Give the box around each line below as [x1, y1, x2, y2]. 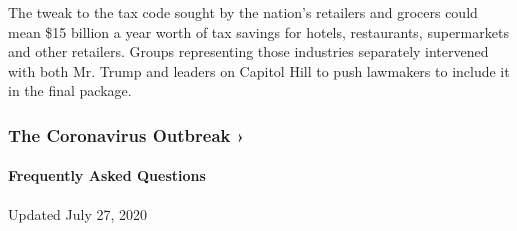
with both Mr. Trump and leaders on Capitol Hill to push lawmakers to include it [8, 60, 510, 81]
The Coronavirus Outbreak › [8, 122, 245, 147]
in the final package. [8, 80, 132, 101]
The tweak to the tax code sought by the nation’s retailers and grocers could [8, 2, 478, 22]
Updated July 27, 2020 [8, 203, 148, 224]
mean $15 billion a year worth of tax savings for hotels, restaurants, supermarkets [8, 21, 509, 42]
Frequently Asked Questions [8, 165, 206, 186]
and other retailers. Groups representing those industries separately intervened [8, 41, 489, 62]
